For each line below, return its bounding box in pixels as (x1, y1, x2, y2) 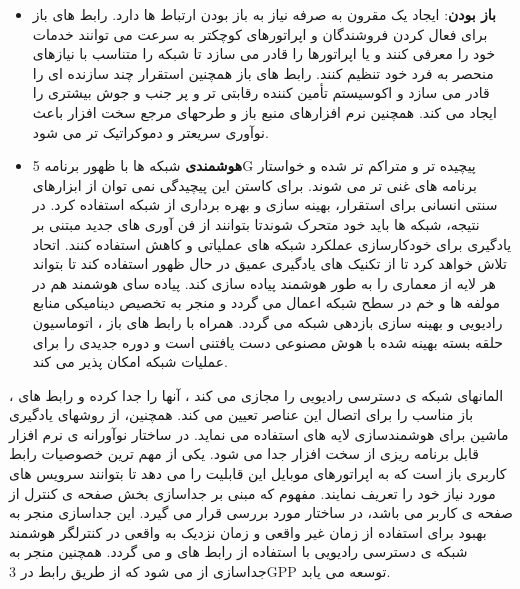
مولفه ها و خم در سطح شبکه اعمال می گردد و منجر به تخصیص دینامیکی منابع (32, 292, 501, 313)
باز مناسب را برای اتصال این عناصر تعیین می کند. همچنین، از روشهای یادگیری (9, 404, 474, 425)
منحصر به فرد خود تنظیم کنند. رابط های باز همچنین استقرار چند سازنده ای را (32, 62, 494, 83)
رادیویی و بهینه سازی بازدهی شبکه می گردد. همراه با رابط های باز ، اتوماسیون (32, 311, 503, 332)
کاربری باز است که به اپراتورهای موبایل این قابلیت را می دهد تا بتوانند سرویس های (9, 463, 507, 484)
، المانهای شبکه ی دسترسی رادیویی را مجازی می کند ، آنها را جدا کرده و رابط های (9, 384, 504, 405)
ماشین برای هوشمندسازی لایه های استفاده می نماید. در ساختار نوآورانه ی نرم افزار (9, 423, 509, 444)
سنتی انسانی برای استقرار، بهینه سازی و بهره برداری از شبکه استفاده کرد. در (32, 194, 498, 215)
